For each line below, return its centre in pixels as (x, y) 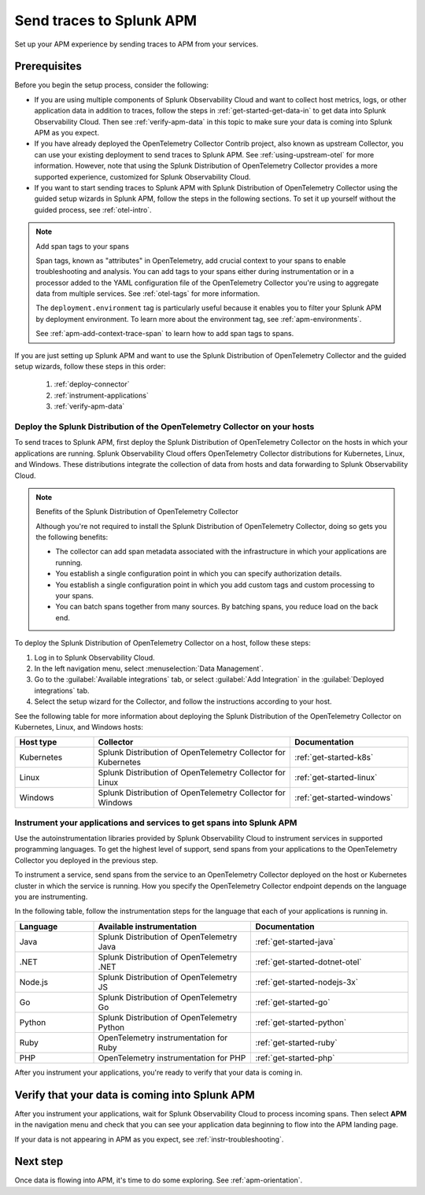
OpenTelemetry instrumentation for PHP (172, 1057)
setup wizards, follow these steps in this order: (90, 367)
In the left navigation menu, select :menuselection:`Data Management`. (149, 668)
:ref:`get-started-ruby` (296, 1042)
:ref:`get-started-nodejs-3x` (307, 982)
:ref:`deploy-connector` (92, 384)
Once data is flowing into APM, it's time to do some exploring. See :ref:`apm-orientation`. (159, 1180)
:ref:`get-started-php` (295, 1057)
